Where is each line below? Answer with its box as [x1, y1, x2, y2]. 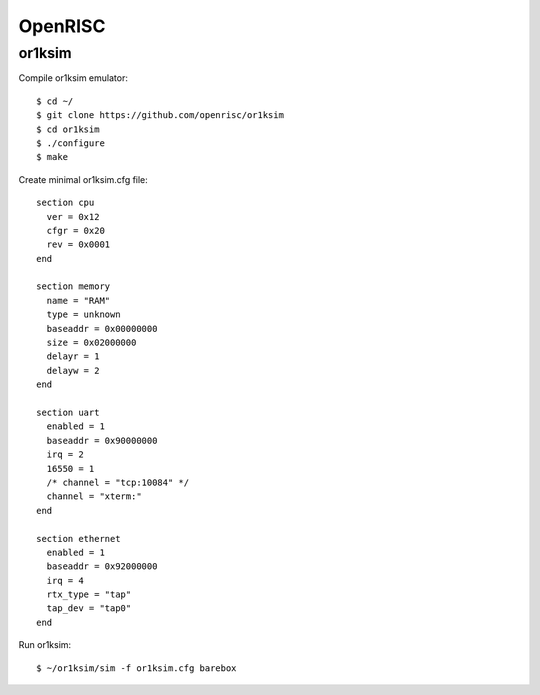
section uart [36, 406, 100, 418]
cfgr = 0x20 [46, 225, 105, 236]
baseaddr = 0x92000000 [46, 561, 158, 572]
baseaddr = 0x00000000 [46, 323, 158, 334]
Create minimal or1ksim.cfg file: [18, 173, 149, 185]
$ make [36, 151, 69, 163]
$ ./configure [36, 137, 105, 149]
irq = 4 [46, 575, 84, 586]
